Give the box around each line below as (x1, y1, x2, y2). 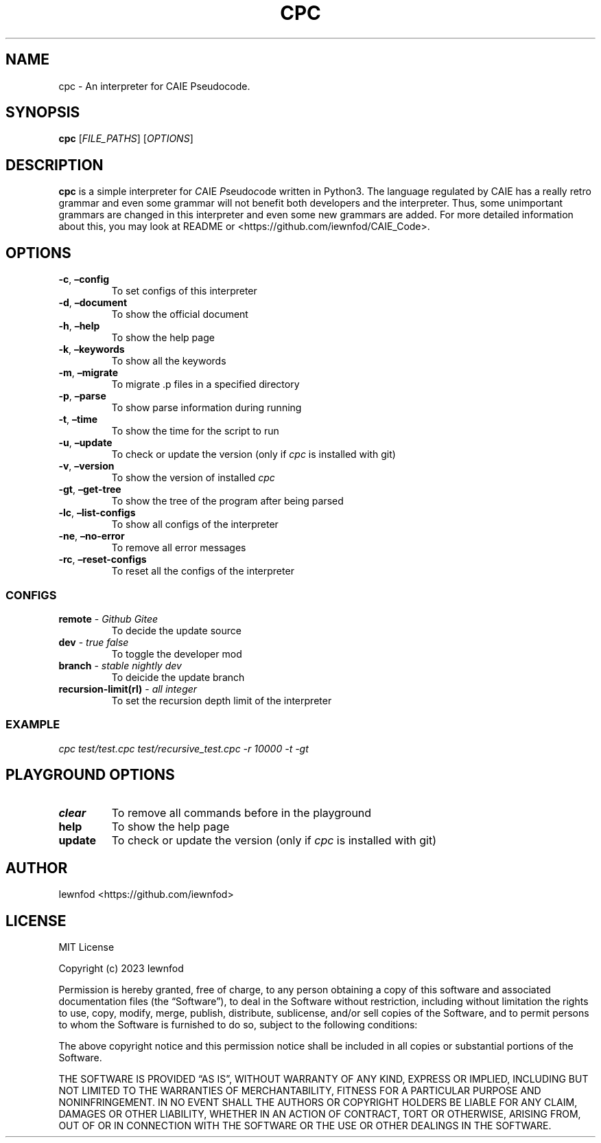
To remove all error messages (111, 542, 246, 554)
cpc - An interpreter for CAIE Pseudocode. (58, 80, 250, 92)
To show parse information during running (111, 402, 302, 414)
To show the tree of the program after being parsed (111, 495, 344, 507)
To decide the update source (111, 624, 241, 636)
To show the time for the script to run (111, 425, 279, 437)
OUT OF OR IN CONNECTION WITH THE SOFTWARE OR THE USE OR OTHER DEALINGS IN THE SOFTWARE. (58, 1120, 552, 1132)
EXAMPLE (5, 717, 60, 732)
